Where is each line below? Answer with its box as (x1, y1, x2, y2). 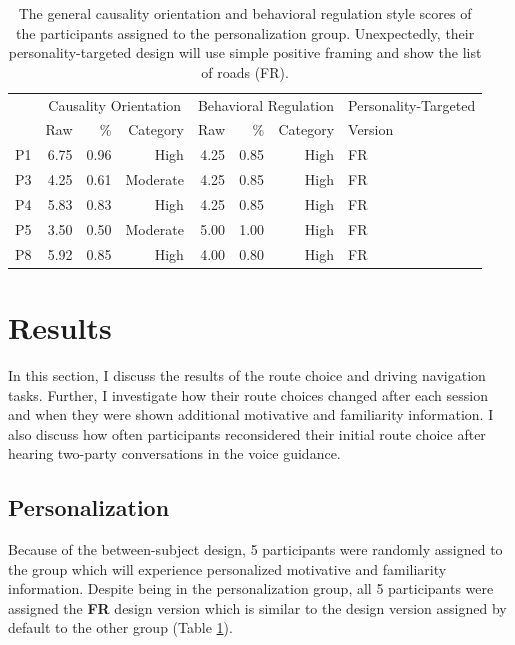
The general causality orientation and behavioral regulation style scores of (18, 3, 472, 23)
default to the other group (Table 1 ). (8, 617, 233, 638)
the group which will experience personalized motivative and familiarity (8, 558, 447, 579)
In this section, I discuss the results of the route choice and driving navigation (8, 364, 486, 385)
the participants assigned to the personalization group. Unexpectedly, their (15, 22, 475, 43)
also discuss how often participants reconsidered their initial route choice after (8, 423, 486, 444)
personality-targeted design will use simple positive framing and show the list (8, 42, 482, 63)
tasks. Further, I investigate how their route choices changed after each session (8, 384, 488, 405)
